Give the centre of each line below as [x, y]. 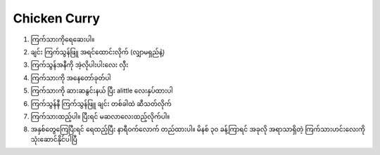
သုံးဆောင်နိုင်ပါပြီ [54, 139]
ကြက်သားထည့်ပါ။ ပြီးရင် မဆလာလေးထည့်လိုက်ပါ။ [100, 116]
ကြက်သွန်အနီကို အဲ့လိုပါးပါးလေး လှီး [80, 65]
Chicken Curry [57, 18]
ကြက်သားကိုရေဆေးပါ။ [63, 39]
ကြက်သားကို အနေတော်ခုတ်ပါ [71, 78]
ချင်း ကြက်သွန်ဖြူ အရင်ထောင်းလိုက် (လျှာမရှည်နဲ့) [98, 52]
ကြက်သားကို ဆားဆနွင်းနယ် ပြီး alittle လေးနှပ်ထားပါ [102, 90]
